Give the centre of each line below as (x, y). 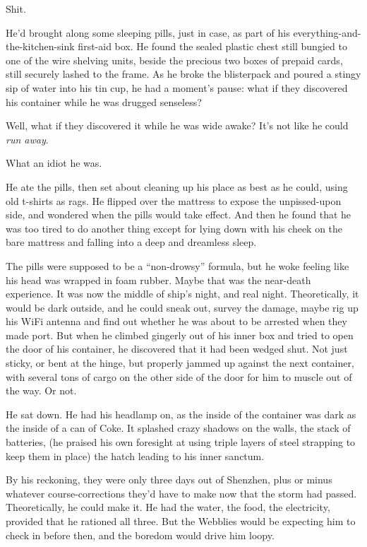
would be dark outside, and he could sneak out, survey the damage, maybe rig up (182, 307)
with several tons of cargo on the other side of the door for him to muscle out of (179, 376)
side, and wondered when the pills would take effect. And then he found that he (179, 214)
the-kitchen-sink (40, 46)
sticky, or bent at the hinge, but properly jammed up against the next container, (180, 363)
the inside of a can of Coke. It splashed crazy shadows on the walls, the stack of (178, 428)
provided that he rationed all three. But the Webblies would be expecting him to (181, 521)
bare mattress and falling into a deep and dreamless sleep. (131, 242)
